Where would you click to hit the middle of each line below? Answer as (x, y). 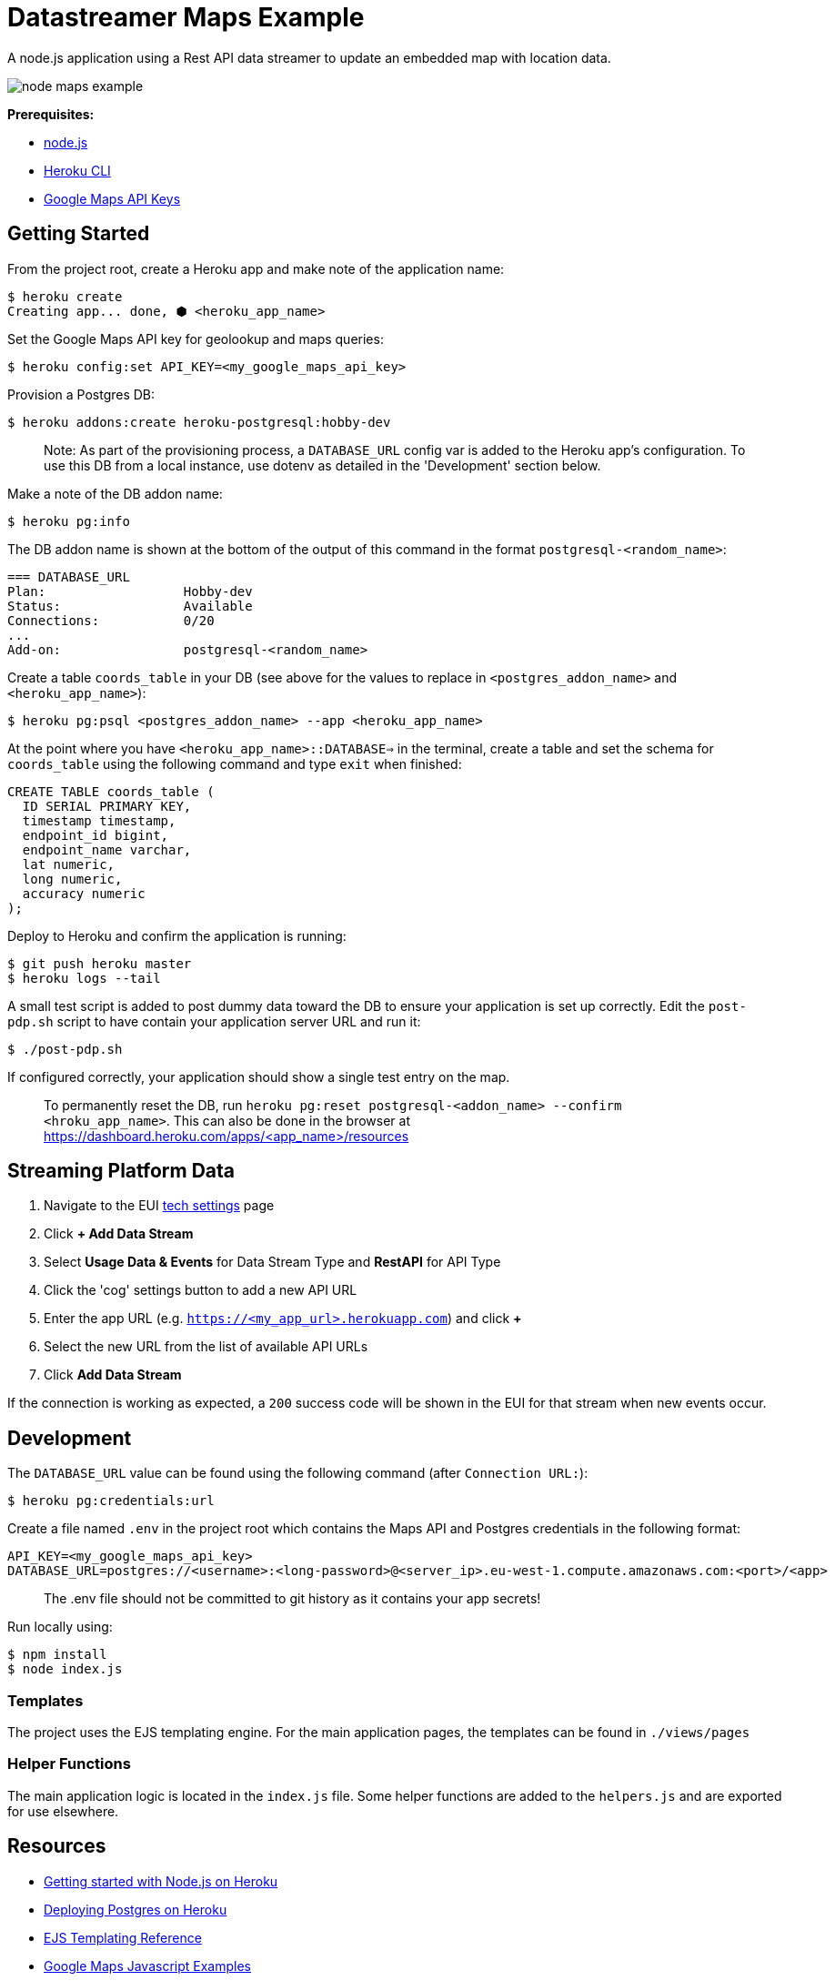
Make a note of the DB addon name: (115, 493)
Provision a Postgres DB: (81, 394)
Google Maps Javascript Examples (147, 1966)
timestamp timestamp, (99, 820)
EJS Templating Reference (123, 1937)
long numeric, (72, 879)
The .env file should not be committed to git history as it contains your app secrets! (292, 1599)
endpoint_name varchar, (107, 849)
